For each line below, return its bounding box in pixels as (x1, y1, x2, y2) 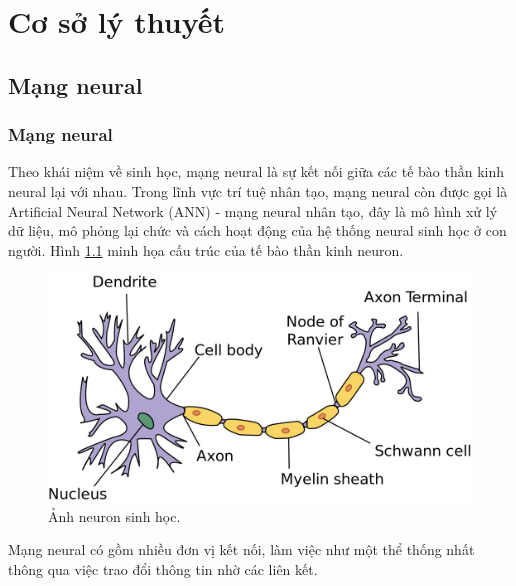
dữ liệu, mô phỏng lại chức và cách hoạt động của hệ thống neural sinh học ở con (8, 220, 507, 241)
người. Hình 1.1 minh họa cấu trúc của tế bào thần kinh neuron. (8, 239, 404, 260)
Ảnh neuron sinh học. (48, 505, 181, 526)
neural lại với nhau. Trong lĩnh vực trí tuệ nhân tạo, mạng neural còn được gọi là (8, 180, 508, 201)
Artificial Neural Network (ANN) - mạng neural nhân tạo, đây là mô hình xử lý (8, 200, 498, 221)
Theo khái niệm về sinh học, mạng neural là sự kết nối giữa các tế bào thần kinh (8, 161, 505, 182)
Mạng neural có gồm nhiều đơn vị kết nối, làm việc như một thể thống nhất (8, 539, 475, 560)
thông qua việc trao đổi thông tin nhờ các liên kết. (8, 558, 318, 579)
